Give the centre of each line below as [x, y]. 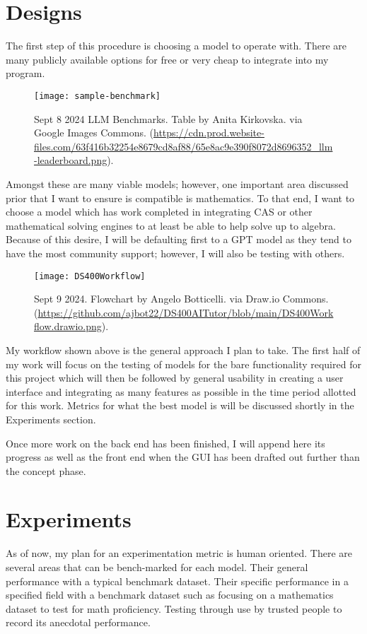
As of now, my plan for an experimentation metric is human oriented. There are [179, 553]
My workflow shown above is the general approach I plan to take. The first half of [183, 350]
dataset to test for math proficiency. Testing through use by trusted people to [174, 608]
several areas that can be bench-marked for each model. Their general [157, 567]
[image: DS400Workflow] [90, 276]
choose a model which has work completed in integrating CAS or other [159, 212]
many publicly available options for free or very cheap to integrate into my [167, 59]
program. [25, 73]
